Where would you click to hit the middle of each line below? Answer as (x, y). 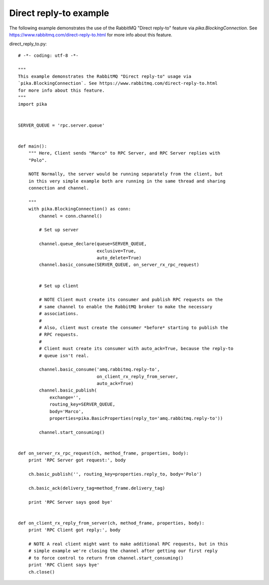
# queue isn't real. (64, 356)
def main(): (33, 146)
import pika (33, 104)
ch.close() (42, 572)
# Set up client (59, 286)
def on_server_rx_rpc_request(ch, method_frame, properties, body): (103, 453)
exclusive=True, (116, 251)
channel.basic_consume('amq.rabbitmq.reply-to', (100, 370)
